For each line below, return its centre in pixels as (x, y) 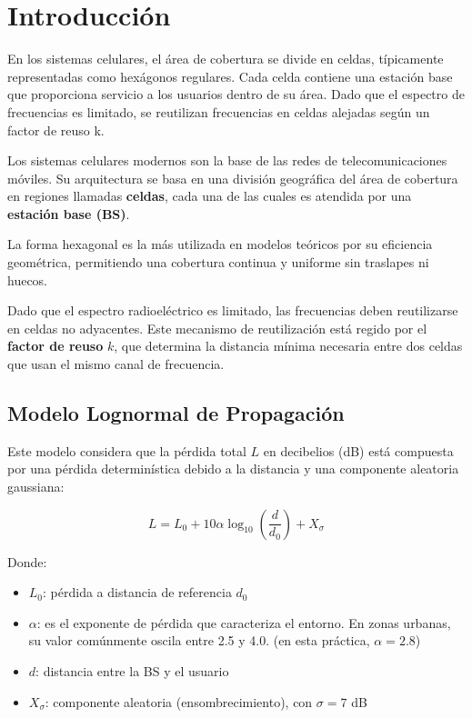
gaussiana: (36, 487)
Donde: (27, 561)
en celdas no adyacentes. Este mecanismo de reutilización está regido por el (217, 328)
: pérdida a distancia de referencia (137, 592)
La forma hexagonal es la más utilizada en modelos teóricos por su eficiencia (220, 244)
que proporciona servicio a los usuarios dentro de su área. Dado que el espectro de (236, 94)
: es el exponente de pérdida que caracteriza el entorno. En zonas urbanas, (244, 622)
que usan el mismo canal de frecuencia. (116, 364)
